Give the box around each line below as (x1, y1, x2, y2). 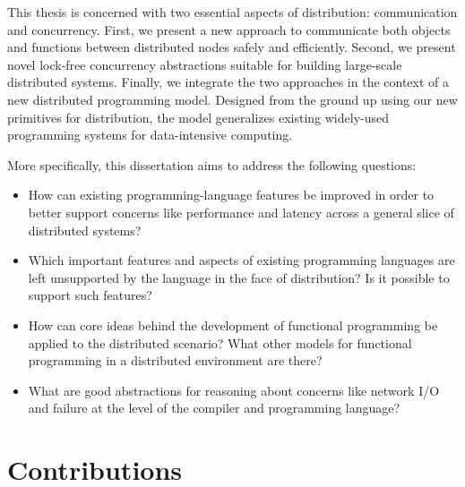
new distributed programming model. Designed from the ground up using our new (7, 90, 458, 108)
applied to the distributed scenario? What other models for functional (28, 333, 412, 352)
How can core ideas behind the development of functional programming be (28, 315, 438, 334)
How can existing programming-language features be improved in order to (28, 185, 435, 204)
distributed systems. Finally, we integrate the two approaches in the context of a (7, 73, 450, 91)
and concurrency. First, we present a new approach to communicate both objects (7, 20, 451, 38)
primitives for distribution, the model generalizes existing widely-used (7, 107, 390, 126)
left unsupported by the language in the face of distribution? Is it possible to (28, 268, 450, 286)
